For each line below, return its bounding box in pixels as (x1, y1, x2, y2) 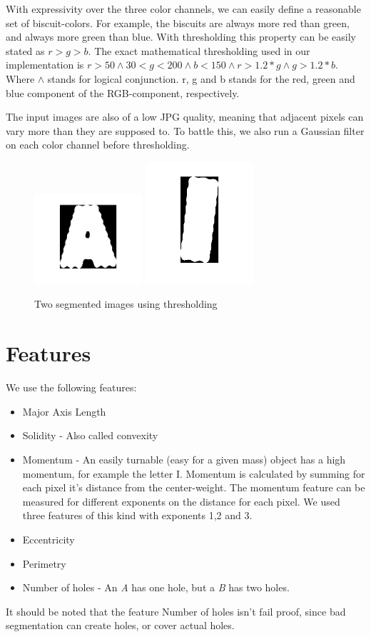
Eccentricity (22, 531, 75, 546)
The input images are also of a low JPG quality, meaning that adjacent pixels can (6, 109, 364, 124)
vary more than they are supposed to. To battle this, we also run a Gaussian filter (6, 123, 365, 138)
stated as (6, 43, 45, 58)
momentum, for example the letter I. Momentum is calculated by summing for (22, 466, 365, 481)
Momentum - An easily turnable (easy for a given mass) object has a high (22, 451, 346, 466)
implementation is (6, 57, 84, 72)
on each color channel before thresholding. (6, 137, 190, 152)
